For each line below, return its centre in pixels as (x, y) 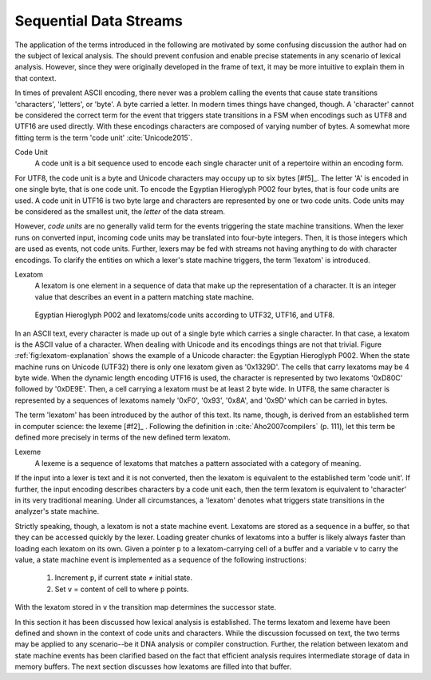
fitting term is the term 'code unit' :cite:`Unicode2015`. (104, 137)
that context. (36, 78)
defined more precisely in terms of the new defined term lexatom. (123, 437)
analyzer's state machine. (57, 511)
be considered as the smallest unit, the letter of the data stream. (120, 212)
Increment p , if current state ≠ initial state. (124, 578)
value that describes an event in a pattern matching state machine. (144, 296)
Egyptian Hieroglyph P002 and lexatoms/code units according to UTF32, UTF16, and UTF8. (185, 315)
